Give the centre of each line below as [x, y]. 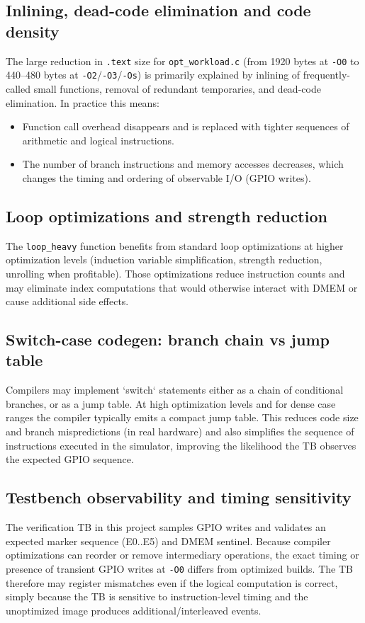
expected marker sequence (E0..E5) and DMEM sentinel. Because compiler [168, 541]
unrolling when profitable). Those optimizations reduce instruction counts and [175, 273]
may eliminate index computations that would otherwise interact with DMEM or [182, 287]
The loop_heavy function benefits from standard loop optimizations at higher [175, 245]
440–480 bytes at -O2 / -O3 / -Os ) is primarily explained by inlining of [153, 75]
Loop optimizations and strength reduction [167, 216]
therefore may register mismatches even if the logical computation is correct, [172, 582]
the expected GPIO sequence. [70, 459]
